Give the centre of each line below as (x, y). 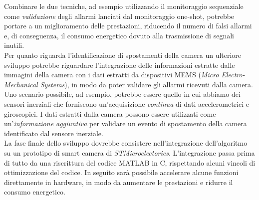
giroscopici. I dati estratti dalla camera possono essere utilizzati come (110, 113)
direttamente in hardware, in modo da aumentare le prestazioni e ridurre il (119, 182)
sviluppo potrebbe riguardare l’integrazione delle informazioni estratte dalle (120, 65)
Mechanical (21, 84)
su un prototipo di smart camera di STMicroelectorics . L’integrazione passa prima (129, 152)
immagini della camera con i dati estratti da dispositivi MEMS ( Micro (112, 75)
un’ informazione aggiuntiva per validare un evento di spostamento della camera (126, 123)
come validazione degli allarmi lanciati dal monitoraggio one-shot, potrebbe (119, 16)
